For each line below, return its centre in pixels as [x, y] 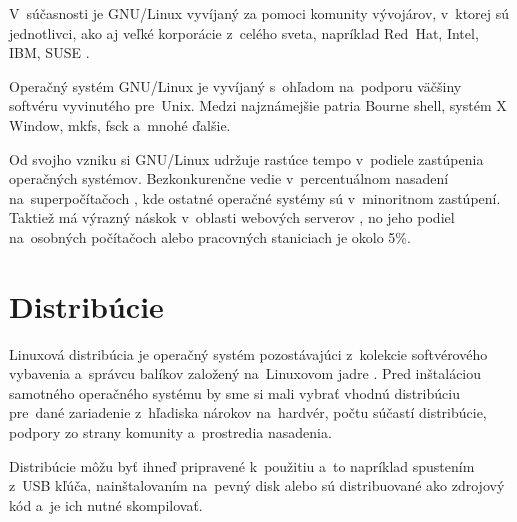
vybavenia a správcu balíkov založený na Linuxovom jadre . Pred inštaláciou [245, 373]
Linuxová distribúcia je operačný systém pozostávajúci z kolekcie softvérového [248, 353]
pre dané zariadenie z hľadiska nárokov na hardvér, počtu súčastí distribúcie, [248, 412]
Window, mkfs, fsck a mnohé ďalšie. [120, 124]
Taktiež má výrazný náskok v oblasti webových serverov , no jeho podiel [232, 217]
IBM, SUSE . [49, 52]
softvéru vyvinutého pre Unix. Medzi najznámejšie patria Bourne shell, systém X [258, 105]
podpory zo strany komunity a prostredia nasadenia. [170, 432]
